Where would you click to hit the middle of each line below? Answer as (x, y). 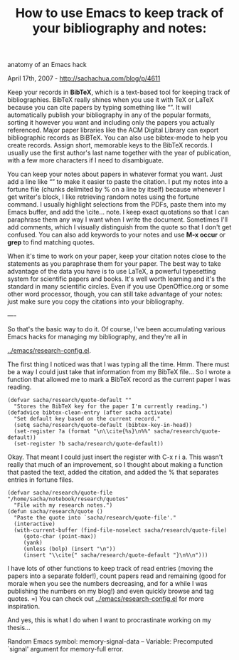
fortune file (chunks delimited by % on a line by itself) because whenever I (116, 190)
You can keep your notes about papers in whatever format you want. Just (115, 174)
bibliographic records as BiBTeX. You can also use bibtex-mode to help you (117, 138)
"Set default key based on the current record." (87, 419)
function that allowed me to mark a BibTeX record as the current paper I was (119, 380)
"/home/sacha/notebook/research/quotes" (68, 499)
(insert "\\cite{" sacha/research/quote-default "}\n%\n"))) (116, 555)
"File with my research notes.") (63, 505)
